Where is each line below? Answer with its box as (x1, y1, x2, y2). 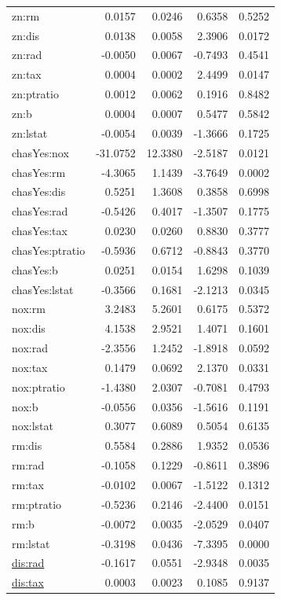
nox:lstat (12, 418, 53, 434)
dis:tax (12, 574, 44, 591)
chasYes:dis (12, 183, 66, 200)
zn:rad (12, 46, 42, 63)
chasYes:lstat (12, 281, 74, 297)
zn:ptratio (12, 86, 59, 102)
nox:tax (12, 359, 48, 375)
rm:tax (12, 477, 44, 492)
